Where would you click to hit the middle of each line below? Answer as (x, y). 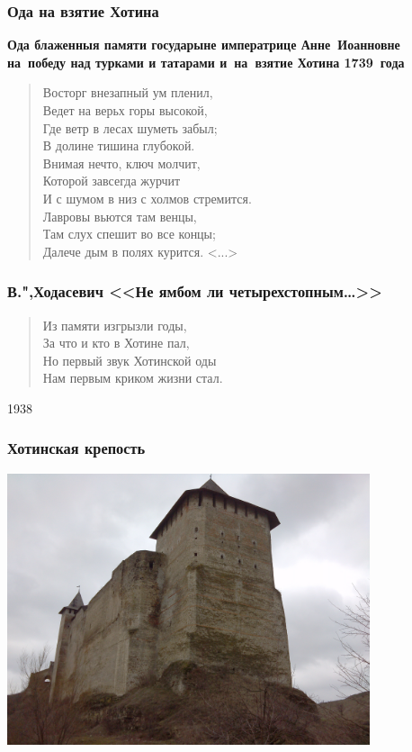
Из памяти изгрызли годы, (115, 325)
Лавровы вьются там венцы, (120, 216)
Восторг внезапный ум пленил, (128, 92)
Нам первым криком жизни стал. (133, 378)
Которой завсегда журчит (112, 181)
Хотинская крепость (76, 448)
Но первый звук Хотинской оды (130, 360)
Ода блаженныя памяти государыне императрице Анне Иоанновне (204, 45)
